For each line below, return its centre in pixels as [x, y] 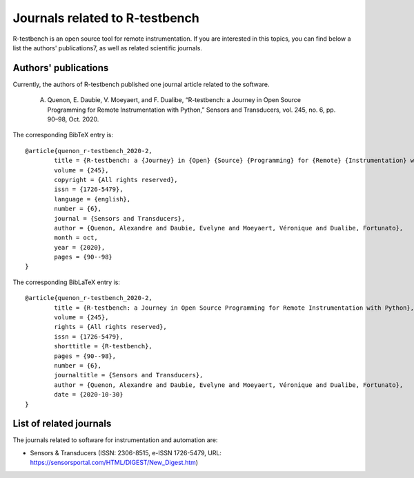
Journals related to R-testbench [106, 18]
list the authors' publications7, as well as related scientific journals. [108, 48]
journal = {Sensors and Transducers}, [120, 218]
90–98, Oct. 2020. [73, 119]
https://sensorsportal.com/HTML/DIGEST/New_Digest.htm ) [114, 463]
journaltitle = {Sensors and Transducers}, [129, 375]
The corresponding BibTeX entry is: [63, 135]
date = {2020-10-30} [89, 395]
